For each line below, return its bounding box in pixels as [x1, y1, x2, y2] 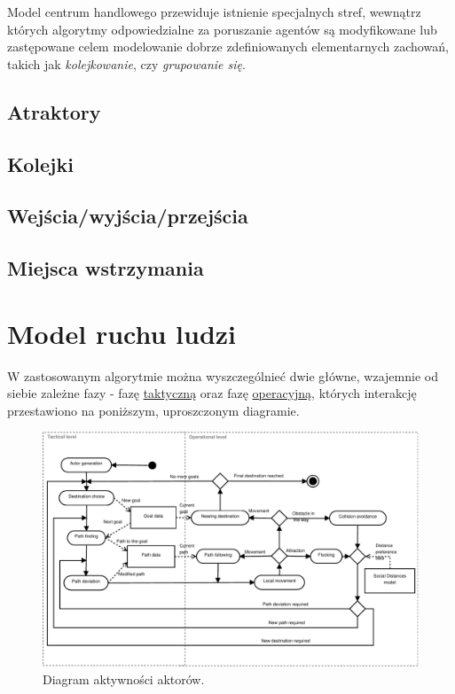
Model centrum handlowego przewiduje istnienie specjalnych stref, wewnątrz [7, 3, 421, 20]
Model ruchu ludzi [7, 315, 237, 351]
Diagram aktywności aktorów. [43, 670, 205, 688]
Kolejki [7, 150, 74, 177]
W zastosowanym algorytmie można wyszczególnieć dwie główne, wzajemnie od [7, 366, 438, 385]
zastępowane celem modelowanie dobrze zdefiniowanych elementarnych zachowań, [7, 37, 449, 56]
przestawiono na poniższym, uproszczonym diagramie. [7, 401, 300, 419]
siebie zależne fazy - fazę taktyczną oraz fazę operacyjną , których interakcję [7, 384, 417, 402]
